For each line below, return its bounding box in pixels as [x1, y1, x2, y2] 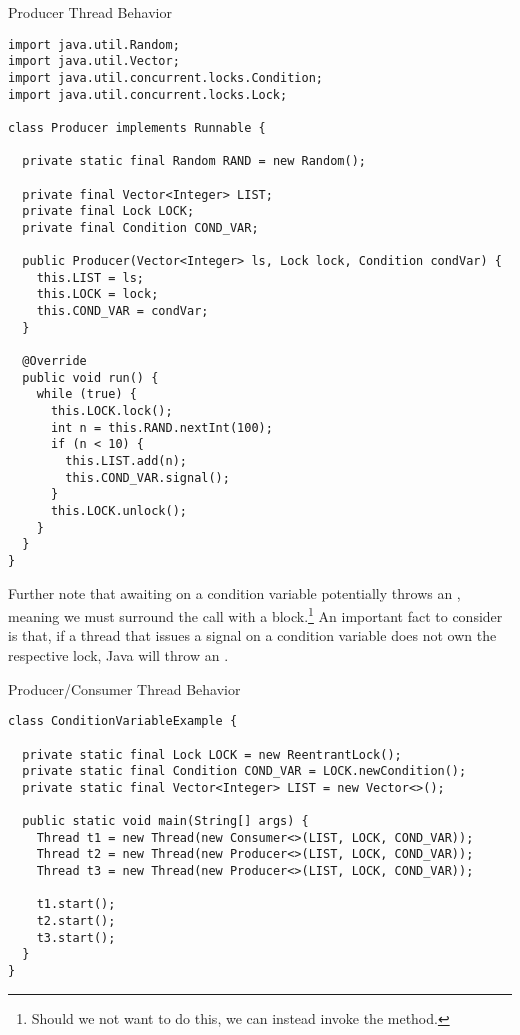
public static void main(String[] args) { [22, 814, 309, 829]
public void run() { [22, 370, 159, 385]
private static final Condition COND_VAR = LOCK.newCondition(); [22, 764, 467, 779]
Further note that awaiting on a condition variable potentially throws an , [8, 582, 461, 603]
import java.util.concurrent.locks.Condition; [8, 70, 323, 85]
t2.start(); [36, 914, 116, 929]
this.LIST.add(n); [65, 454, 187, 468]
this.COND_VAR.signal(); [65, 470, 230, 485]
